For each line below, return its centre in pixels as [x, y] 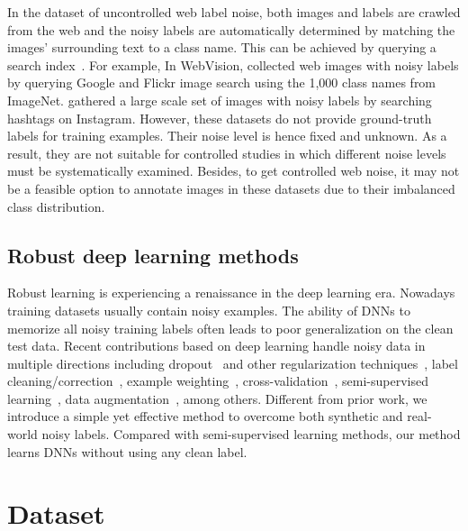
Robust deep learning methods [153, 255]
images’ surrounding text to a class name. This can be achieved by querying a [222, 47]
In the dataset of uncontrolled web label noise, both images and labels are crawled [234, 12]
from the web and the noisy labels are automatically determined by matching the [231, 29]
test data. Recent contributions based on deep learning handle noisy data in [216, 346]
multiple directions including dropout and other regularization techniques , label [233, 363]
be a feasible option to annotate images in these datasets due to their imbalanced [231, 188]
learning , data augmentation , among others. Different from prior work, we [217, 398]
